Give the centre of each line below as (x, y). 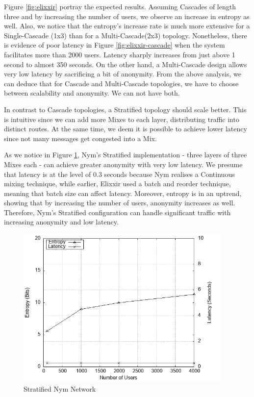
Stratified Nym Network (60, 389)
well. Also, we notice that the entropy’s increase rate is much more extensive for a (127, 26)
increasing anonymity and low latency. (61, 222)
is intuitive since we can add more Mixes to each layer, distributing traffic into (122, 119)
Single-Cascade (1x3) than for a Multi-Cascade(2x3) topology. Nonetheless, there (126, 35)
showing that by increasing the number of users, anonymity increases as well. (120, 203)
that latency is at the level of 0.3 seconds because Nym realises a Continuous (119, 174)
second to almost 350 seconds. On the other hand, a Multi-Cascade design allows (126, 64)
